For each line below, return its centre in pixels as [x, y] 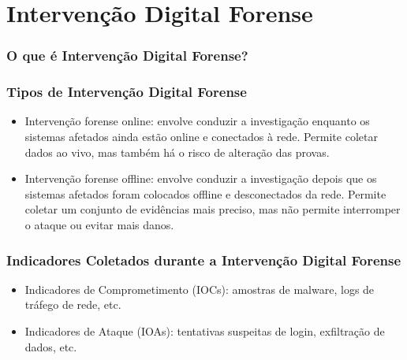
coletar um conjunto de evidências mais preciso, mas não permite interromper [213, 209]
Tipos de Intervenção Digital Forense [127, 92]
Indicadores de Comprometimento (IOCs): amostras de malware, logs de [200, 289]
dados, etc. [51, 346]
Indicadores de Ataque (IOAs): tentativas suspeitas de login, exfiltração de [205, 331]
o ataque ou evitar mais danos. [99, 225]
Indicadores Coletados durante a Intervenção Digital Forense [204, 260]
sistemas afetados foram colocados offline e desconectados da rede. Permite [205, 193]
